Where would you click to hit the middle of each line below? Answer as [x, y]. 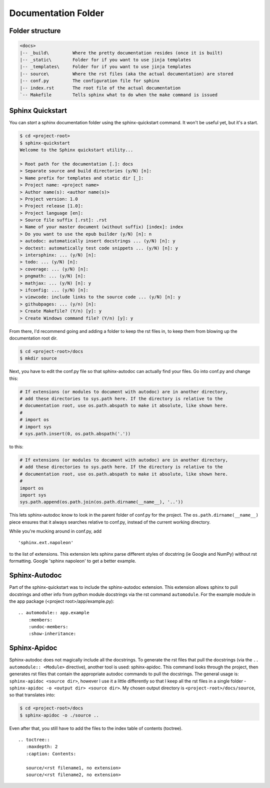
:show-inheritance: [52, 634]
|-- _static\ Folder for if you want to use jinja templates [105, 60]
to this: [16, 447]
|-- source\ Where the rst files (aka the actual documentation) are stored [126, 74]
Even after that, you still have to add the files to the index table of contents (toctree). [96, 728]
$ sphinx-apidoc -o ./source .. [59, 715]
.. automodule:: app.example [54, 613]
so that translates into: [32, 695]
